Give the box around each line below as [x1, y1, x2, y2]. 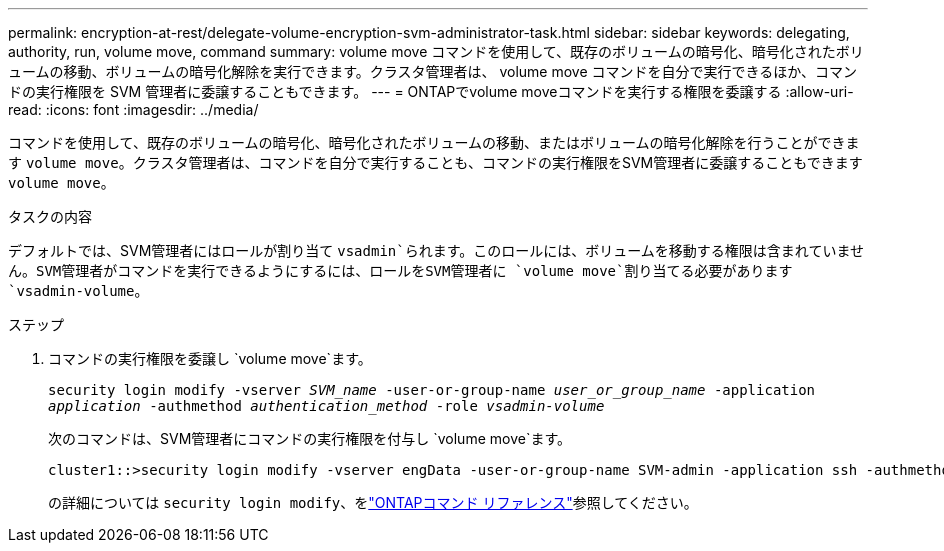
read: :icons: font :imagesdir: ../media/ [8, 101, 259, 118]
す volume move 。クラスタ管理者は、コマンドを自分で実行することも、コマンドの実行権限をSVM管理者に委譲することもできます [8, 154, 863, 171]
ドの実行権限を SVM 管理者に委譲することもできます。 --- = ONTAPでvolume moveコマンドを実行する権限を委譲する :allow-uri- [8, 83, 854, 100]
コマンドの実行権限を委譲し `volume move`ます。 [48, 350, 372, 367]
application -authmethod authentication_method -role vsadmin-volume [48, 398, 605, 414]
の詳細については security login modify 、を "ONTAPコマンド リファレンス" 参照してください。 [48, 494, 698, 511]
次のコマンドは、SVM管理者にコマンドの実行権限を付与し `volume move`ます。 [48, 430, 572, 447]
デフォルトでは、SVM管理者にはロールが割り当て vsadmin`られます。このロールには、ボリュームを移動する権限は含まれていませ [8, 242, 865, 259]
